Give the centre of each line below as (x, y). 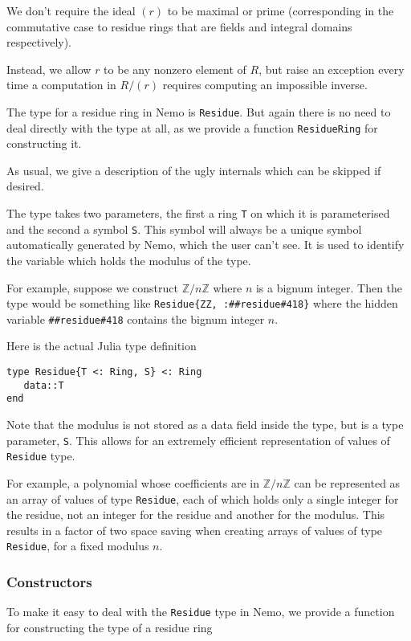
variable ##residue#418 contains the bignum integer (136, 318)
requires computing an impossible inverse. (265, 85)
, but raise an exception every (332, 69)
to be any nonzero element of (175, 69)
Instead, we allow (49, 69)
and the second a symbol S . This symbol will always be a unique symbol (184, 229)
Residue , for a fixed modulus (78, 546)
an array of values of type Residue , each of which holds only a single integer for (203, 498)
